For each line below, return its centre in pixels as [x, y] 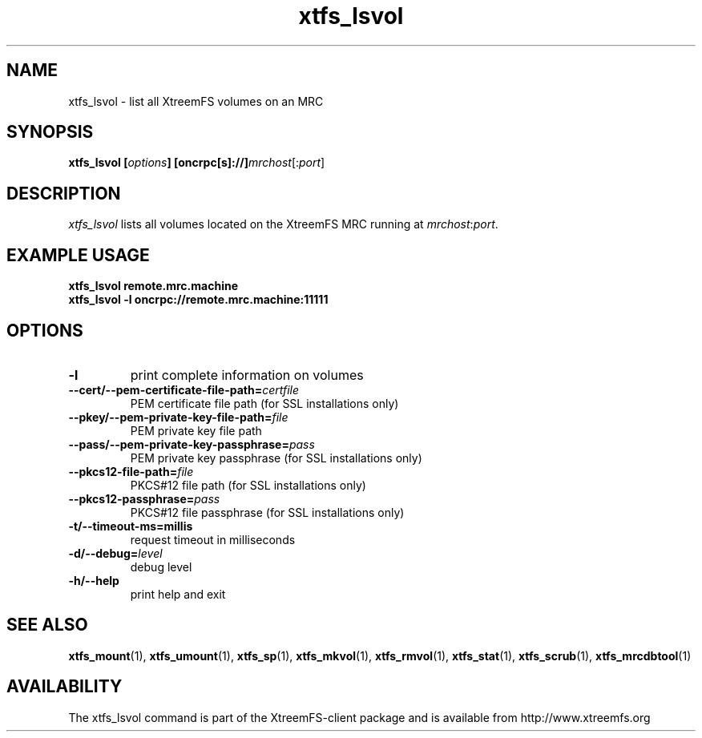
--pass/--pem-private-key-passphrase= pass [192, 444]
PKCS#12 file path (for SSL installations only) [248, 485]
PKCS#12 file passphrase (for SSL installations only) [267, 512]
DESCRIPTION [64, 193]
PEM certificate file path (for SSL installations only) [264, 403]
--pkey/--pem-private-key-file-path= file [178, 417]
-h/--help [94, 580]
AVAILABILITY [65, 687]
